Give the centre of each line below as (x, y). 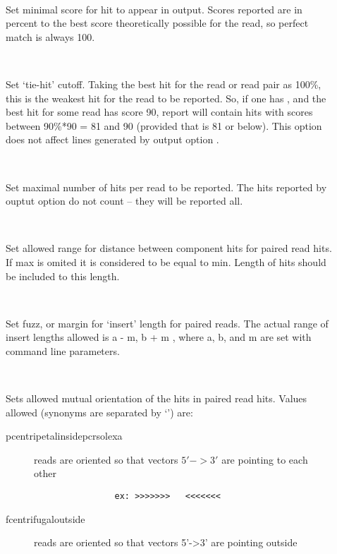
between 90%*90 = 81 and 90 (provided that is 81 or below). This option (164, 125)
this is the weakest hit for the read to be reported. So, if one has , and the (166, 98)
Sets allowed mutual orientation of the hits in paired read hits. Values (157, 398)
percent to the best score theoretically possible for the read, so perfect (157, 23)
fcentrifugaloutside (45, 518)
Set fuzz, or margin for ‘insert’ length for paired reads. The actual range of (167, 323)
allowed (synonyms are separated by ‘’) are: (99, 412)
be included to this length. (63, 276)
